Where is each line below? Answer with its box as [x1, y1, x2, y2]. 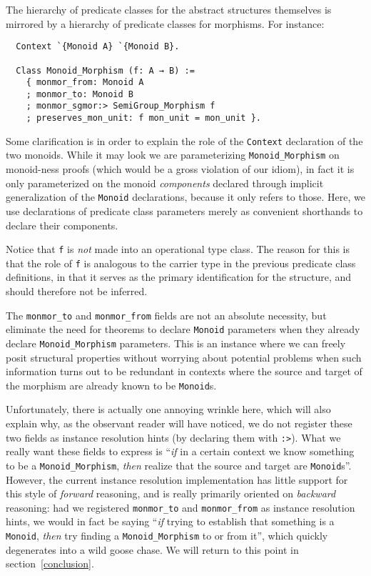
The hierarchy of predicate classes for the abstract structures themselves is [6, 2, 332, 16]
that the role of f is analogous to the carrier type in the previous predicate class [6, 255, 356, 270]
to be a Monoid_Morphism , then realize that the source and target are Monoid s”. [6, 457, 352, 472]
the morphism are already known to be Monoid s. [6, 377, 217, 392]
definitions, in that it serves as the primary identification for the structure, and [6, 269, 352, 284]
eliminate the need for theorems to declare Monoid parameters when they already [6, 322, 360, 337]
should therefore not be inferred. [6, 284, 148, 299]
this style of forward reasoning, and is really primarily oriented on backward [6, 486, 336, 501]
